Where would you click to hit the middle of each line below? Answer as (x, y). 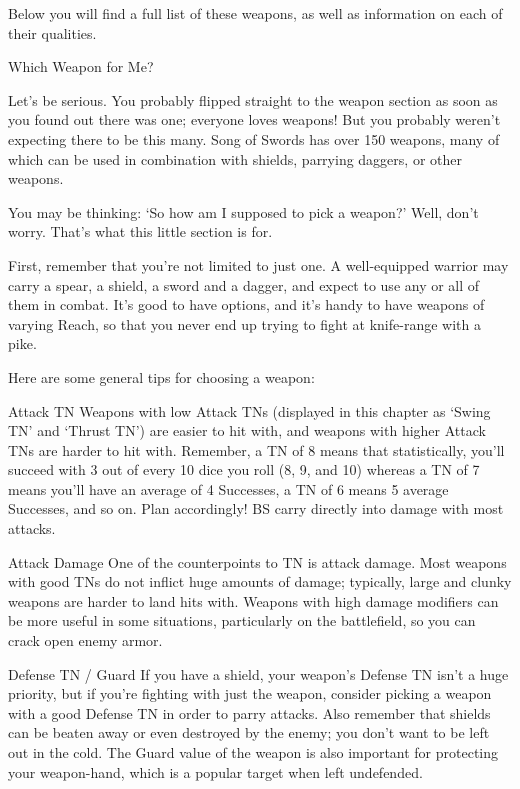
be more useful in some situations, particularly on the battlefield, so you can (242, 620)
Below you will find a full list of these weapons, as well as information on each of (255, 13)
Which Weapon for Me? (81, 66)
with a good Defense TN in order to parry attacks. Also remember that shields (249, 712)
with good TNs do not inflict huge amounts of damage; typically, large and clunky (260, 581)
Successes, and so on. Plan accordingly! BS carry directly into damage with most (256, 508)
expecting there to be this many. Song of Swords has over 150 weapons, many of (254, 138)
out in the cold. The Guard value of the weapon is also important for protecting (253, 752)
